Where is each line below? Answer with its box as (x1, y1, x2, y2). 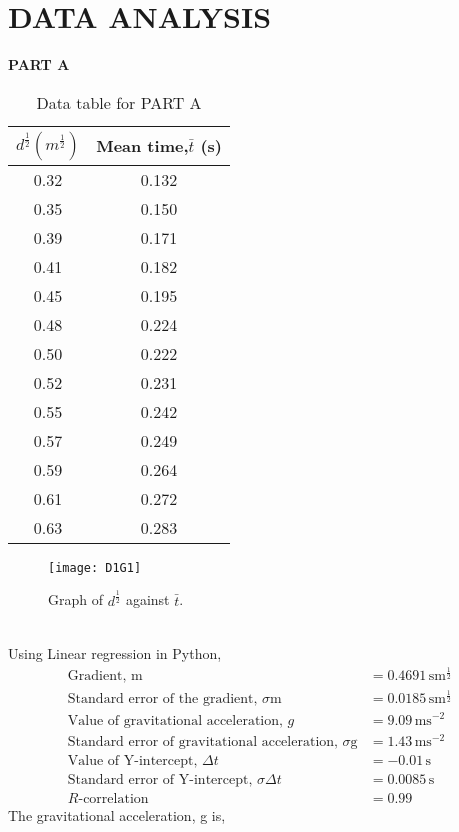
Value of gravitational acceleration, (67, 713, 283, 728)
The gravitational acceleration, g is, (8, 804, 226, 825)
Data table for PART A (36, 90, 202, 114)
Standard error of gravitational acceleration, (67, 734, 338, 749)
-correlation (78, 791, 149, 806)
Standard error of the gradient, (67, 692, 258, 707)
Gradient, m (67, 669, 143, 684)
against (125, 589, 170, 610)
